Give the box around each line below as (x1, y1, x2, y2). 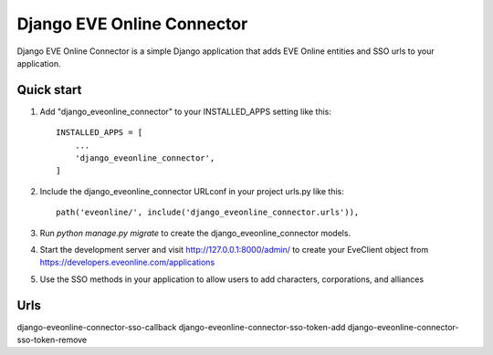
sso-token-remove (16, 334, 88, 346)
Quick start (16, 82, 82, 98)
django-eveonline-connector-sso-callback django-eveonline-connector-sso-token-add (16, 321, 346, 332)
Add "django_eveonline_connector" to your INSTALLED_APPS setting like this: (39, 106, 332, 117)
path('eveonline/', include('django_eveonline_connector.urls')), (56, 207, 360, 218)
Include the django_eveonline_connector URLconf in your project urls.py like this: (39, 185, 344, 196)
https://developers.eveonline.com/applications (39, 256, 215, 268)
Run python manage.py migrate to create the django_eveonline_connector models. (39, 227, 351, 238)
